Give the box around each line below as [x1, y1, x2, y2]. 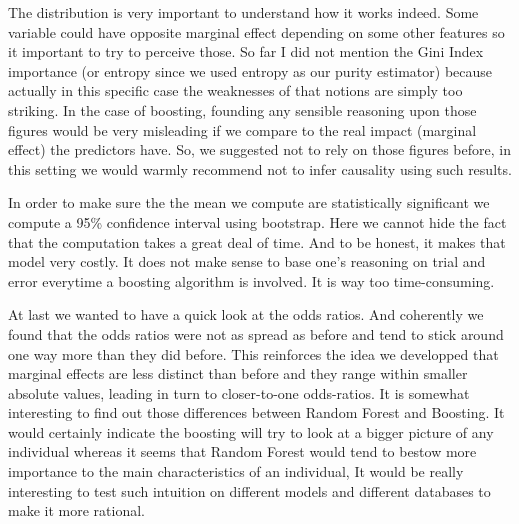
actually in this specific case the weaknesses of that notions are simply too [8, 80, 463, 101]
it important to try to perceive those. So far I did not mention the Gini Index [8, 41, 484, 62]
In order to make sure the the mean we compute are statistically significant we [8, 192, 490, 213]
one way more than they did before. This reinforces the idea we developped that [8, 343, 499, 364]
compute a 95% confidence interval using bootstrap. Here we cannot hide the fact [8, 211, 507, 232]
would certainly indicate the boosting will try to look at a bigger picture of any [8, 421, 494, 442]
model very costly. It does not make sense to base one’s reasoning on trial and [8, 251, 486, 272]
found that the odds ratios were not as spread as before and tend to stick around [8, 323, 504, 344]
